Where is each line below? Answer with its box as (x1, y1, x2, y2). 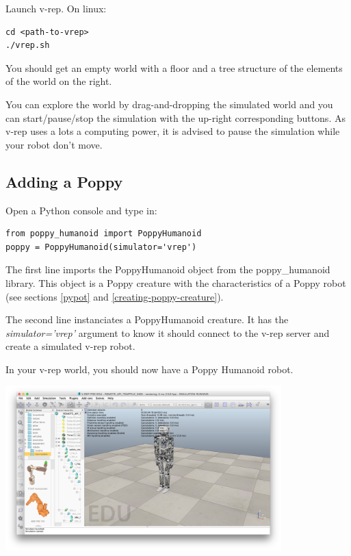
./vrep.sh (5, 40, 50, 51)
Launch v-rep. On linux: (5, 1, 107, 15)
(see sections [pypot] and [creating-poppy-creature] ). (5, 289, 224, 303)
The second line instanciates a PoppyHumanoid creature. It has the (5, 312, 289, 327)
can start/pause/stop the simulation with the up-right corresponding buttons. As (5, 110, 346, 125)
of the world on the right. (5, 74, 112, 88)
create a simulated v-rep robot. (5, 339, 135, 353)
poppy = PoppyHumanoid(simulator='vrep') (5, 242, 197, 252)
